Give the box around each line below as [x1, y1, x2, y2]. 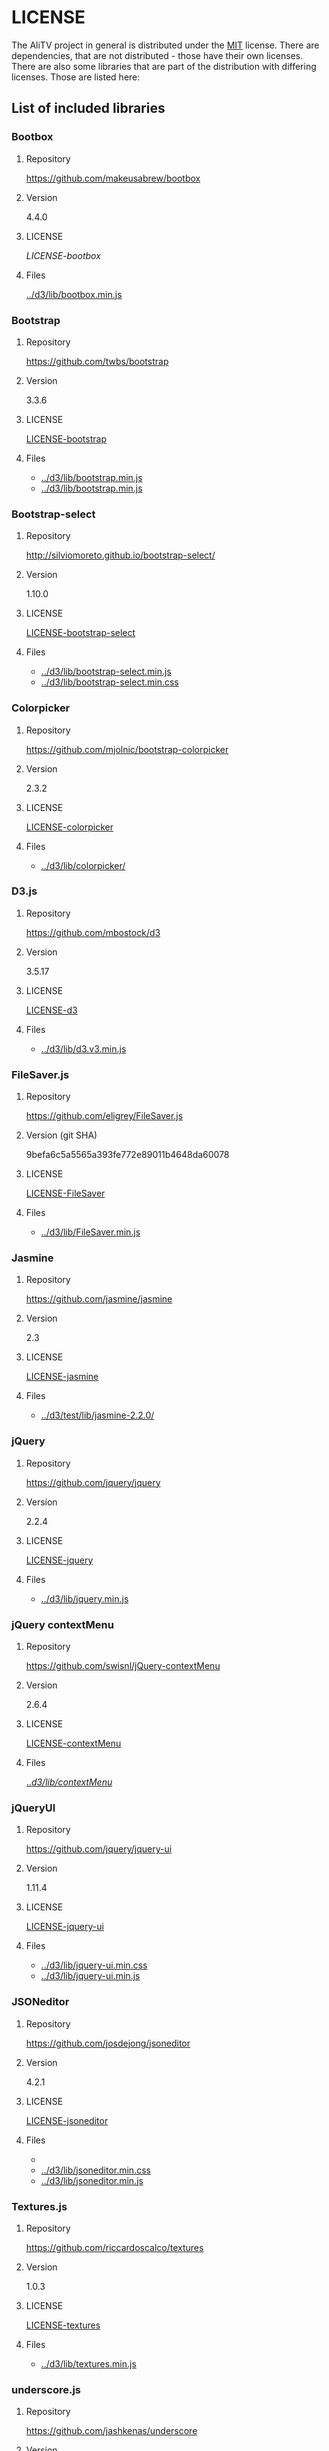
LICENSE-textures [25, 2319, 101, 2331]
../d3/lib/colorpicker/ [40, 859, 126, 871]
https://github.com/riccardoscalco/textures [25, 2241, 204, 2253]
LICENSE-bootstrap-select [25, 627, 136, 639]
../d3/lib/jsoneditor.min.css [40, 2164, 151, 2176]
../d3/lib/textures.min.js [40, 2357, 137, 2370]
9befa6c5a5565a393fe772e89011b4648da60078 [25, 1149, 230, 1161]
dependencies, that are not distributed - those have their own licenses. [11, 49, 304, 61]
